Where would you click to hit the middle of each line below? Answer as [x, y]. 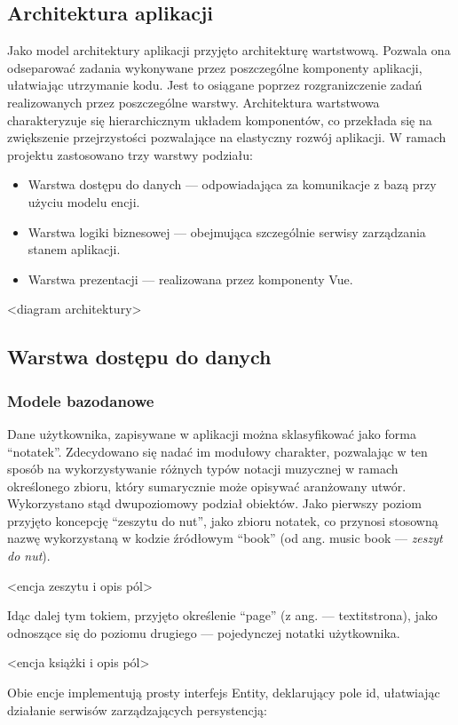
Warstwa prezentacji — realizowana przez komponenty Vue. [190, 279]
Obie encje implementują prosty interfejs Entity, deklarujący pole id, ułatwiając [224, 693]
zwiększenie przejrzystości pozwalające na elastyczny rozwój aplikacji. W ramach [227, 137]
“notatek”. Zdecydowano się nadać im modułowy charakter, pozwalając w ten [217, 451]
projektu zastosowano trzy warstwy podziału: [130, 154]
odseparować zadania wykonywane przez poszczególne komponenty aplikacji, [215, 67]
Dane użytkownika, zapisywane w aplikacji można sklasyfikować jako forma [212, 433]
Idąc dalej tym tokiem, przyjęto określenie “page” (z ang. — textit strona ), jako [222, 615]
